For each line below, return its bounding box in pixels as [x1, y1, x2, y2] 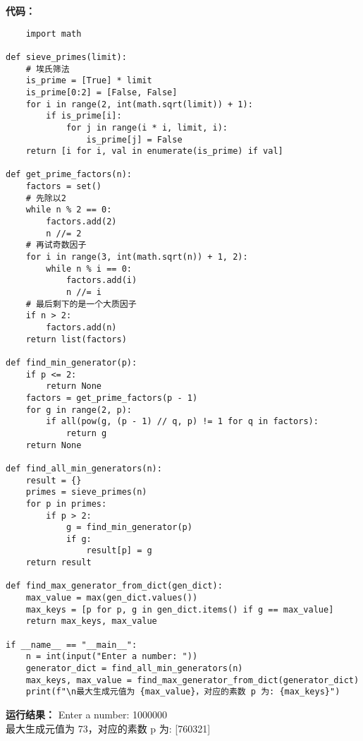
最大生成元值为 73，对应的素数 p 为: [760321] [6, 721, 211, 735]
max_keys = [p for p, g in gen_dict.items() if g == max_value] [25, 604, 334, 615]
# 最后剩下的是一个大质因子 [25, 299, 137, 309]
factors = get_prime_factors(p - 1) [25, 392, 198, 403]
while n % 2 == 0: [25, 205, 112, 215]
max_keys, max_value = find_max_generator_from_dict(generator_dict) [25, 675, 359, 685]
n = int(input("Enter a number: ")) [25, 651, 198, 662]
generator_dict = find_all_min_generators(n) [25, 663, 243, 674]
